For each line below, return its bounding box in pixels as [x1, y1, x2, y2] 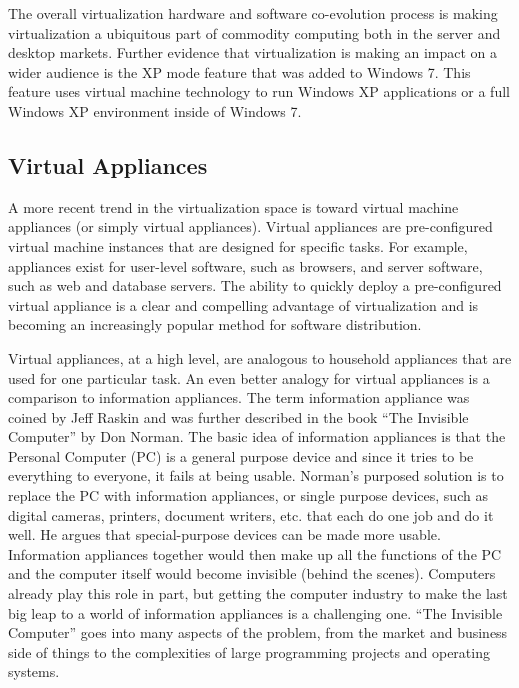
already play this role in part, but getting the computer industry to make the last [8, 583, 508, 604]
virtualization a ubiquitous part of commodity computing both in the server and [8, 22, 501, 43]
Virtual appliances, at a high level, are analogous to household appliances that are [8, 347, 512, 368]
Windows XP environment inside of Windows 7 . [8, 100, 302, 121]
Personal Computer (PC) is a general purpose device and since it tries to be [8, 445, 474, 466]
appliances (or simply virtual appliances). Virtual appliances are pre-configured [8, 216, 493, 237]
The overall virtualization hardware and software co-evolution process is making [8, 3, 498, 23]
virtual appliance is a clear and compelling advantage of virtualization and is [8, 294, 479, 315]
